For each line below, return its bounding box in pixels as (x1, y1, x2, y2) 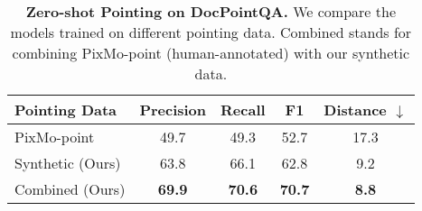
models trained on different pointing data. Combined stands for (10, 22, 412, 42)
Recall (220, 99, 266, 120)
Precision (139, 99, 207, 120)
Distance (324, 99, 387, 120)
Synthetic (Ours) (14, 152, 121, 173)
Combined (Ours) (14, 179, 126, 199)
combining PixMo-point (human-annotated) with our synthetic (12, 42, 410, 63)
